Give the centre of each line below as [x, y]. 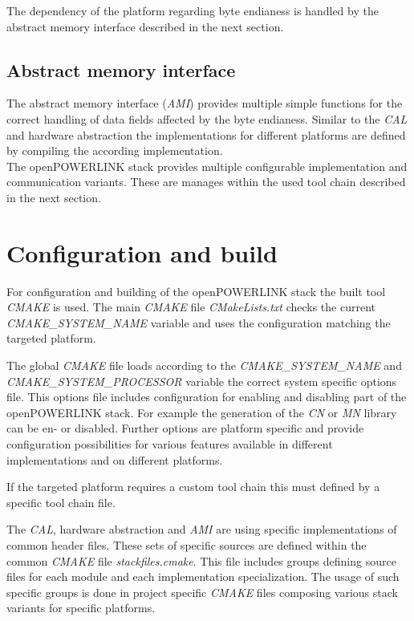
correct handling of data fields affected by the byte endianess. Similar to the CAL [207, 118]
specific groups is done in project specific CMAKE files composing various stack [202, 592]
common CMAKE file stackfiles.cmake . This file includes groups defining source [201, 560]
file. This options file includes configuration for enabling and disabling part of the [207, 397]
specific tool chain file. [61, 502]
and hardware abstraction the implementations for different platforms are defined [206, 134]
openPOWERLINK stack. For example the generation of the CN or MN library [202, 412]
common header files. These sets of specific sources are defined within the [187, 544]
